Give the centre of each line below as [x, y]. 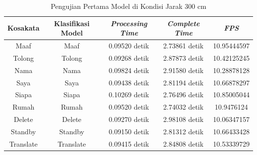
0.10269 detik [129, 95]
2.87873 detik [183, 58]
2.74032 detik [183, 107]
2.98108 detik [183, 119]
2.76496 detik [183, 95]
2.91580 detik [183, 70]
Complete [183, 23]
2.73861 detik [183, 46]
